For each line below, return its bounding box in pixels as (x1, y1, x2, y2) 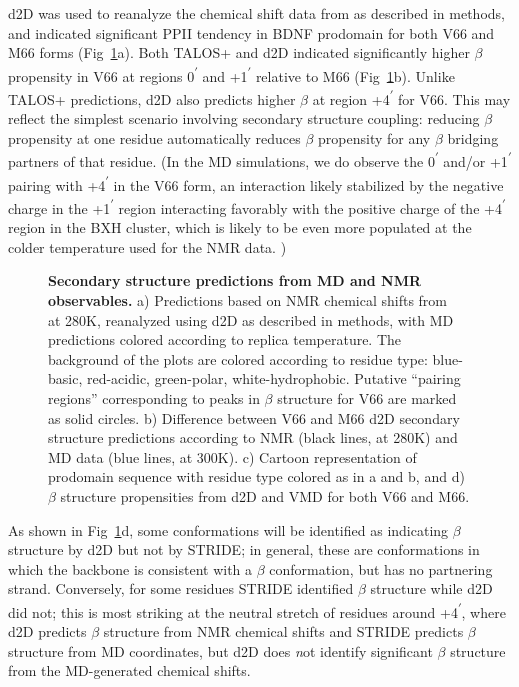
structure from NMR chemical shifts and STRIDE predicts (103, 621, 464, 642)
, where (461, 601, 506, 622)
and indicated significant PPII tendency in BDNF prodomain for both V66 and (8, 22, 495, 43)
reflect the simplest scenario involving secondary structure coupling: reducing (8, 108, 480, 129)
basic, (48, 368, 83, 389)
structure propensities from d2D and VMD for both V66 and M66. (60, 485, 470, 506)
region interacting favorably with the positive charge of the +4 (118, 197, 502, 218)
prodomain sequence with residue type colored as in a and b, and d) (48, 466, 465, 487)
